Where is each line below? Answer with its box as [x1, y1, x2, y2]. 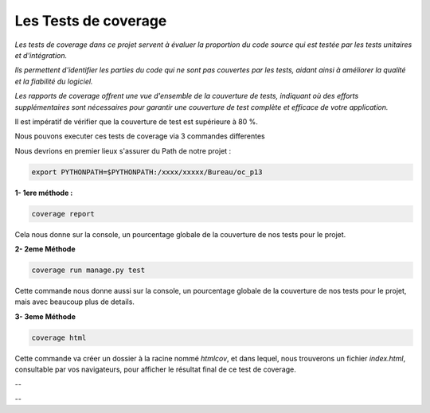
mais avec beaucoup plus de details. [14, 297, 135, 306]
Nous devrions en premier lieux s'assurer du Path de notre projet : [14, 146, 232, 155]
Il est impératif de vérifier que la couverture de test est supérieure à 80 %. [14, 116, 259, 127]
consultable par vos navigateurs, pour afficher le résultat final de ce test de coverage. [14, 364, 296, 374]
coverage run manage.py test [31, 265, 146, 275]
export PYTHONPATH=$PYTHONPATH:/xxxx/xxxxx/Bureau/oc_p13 [31, 167, 263, 177]
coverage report [31, 209, 96, 218]
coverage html [31, 333, 87, 342]
